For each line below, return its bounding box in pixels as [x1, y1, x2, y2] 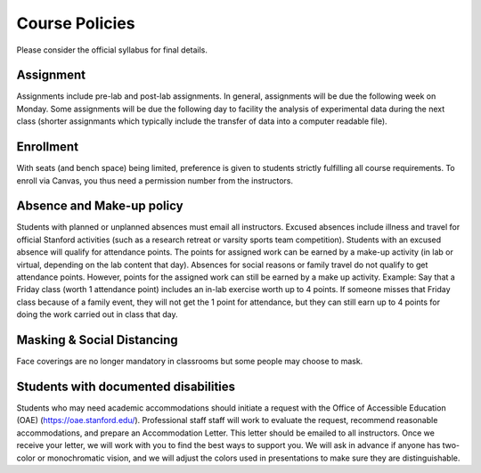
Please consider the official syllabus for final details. [16, 45, 208, 55]
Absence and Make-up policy [16, 199, 183, 214]
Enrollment [16, 139, 79, 155]
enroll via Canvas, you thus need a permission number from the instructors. [16, 175, 294, 186]
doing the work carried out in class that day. [16, 309, 178, 320]
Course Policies [16, 13, 135, 33]
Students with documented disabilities [16, 379, 236, 394]
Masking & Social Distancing [16, 332, 178, 347]
